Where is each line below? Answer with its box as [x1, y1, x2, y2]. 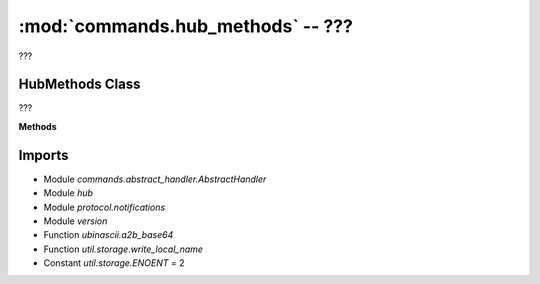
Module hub [43, 187, 94, 199]
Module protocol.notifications [43, 201, 166, 213]
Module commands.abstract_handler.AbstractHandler [43, 173, 267, 185]
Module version [43, 215, 108, 227]
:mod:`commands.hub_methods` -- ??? [18, 15, 354, 37]
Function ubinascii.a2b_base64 [43, 229, 174, 241]
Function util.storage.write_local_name [43, 243, 204, 255]
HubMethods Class [18, 76, 141, 93]
